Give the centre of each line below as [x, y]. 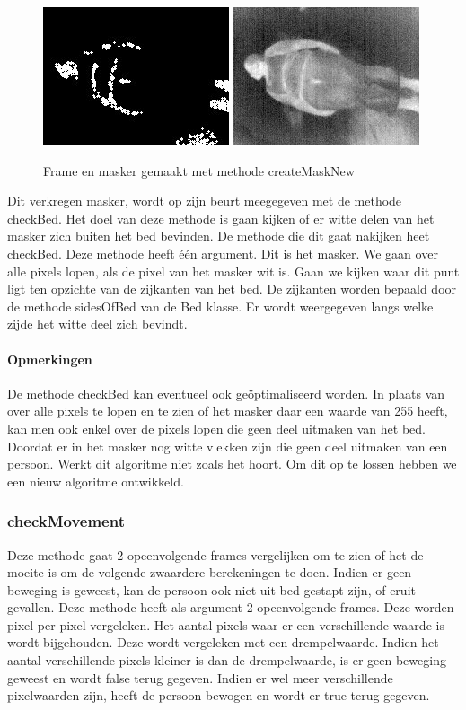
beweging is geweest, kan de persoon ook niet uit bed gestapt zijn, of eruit [211, 589]
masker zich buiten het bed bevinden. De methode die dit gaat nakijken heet [219, 236]
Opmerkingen [50, 359]
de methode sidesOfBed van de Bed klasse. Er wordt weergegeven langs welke [220, 306]
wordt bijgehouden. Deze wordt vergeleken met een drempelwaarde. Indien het [223, 642]
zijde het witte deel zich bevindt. [97, 324]
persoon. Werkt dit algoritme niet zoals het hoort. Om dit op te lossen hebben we [232, 464]
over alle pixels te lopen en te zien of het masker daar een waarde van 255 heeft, [228, 411]
